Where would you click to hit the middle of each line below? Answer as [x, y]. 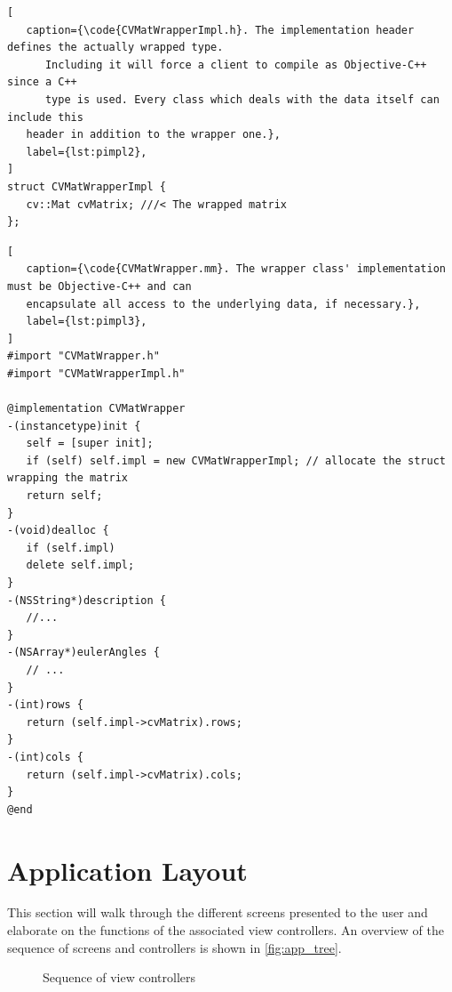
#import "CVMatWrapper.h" [83, 356]
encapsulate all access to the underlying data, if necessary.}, [223, 304]
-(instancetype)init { [74, 426]
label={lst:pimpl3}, [87, 322]
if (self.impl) [71, 548]
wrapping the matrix [68, 478]
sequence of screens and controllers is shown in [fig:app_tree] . [174, 947]
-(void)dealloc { [58, 531]
